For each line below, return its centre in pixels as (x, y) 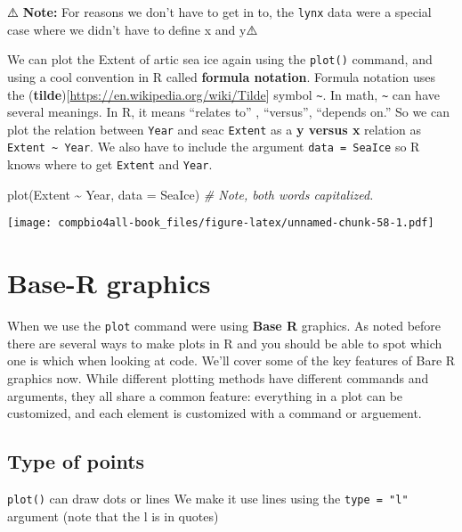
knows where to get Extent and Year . (110, 164)
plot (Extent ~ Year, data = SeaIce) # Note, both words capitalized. (190, 194)
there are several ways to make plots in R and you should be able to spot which (225, 343)
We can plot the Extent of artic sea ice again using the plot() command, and (220, 59)
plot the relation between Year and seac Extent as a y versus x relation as (214, 129)
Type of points (76, 461)
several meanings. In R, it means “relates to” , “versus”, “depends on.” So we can (228, 112)
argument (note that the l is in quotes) (113, 516)
